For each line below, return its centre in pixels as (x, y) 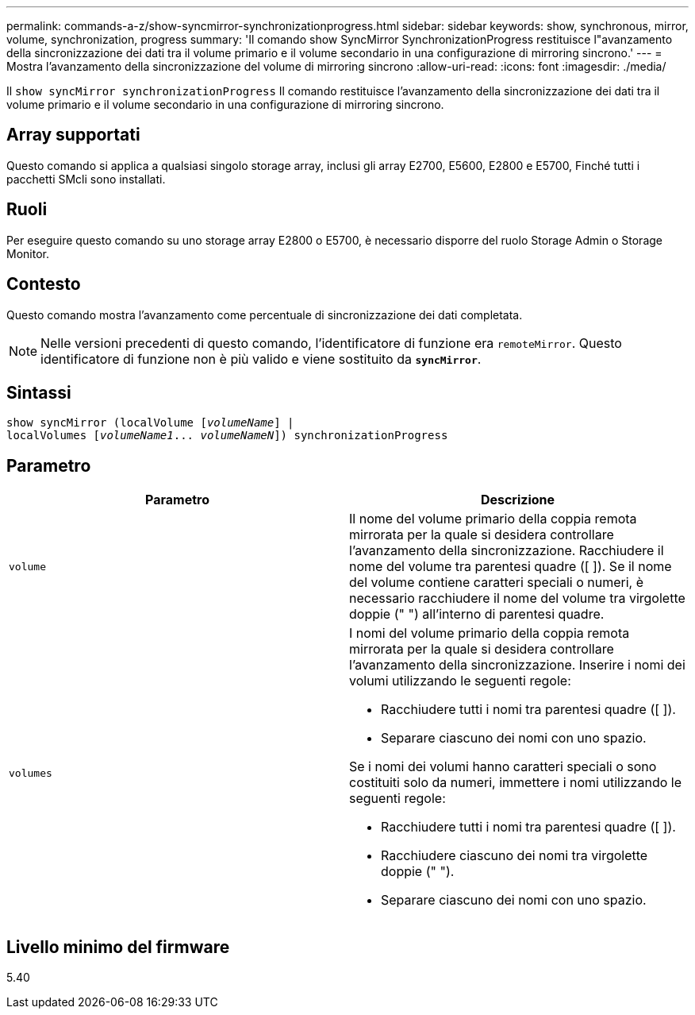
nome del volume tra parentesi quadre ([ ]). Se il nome (511, 567)
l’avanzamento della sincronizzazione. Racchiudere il (507, 551)
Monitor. (28, 253)
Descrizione (518, 500)
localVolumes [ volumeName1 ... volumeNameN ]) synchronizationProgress (227, 436)
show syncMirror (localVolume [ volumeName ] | (150, 423)
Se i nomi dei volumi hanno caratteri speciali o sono (503, 767)
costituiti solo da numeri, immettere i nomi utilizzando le (515, 783)
